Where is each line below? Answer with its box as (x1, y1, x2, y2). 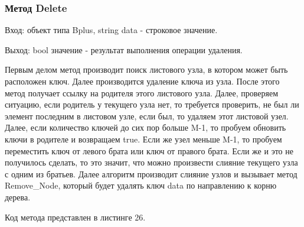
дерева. (5, 190, 31, 203)
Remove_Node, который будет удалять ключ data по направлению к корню (5, 179, 277, 192)
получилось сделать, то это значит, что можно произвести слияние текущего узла (5, 156, 298, 168)
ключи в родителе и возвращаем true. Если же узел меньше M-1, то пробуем (5, 132, 282, 145)
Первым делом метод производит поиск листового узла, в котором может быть (5, 63, 288, 76)
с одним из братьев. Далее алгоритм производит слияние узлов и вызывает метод (5, 167, 298, 180)
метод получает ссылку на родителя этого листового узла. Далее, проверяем (5, 86, 279, 99)
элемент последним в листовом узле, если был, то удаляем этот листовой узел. (5, 109, 289, 122)
